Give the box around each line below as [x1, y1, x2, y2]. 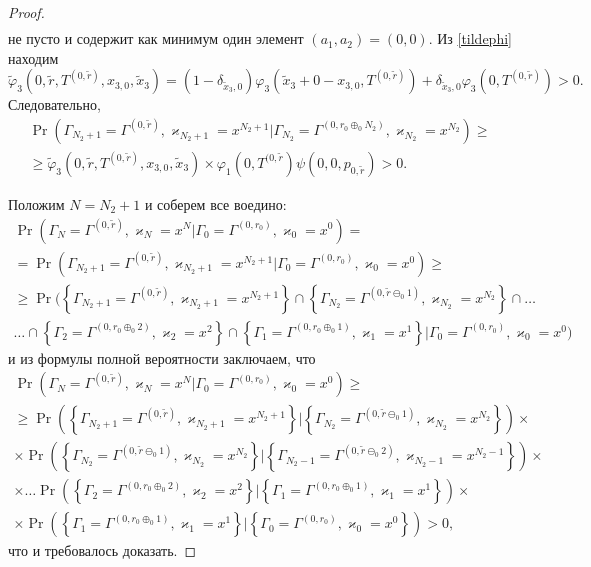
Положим [8, 193, 65, 214]
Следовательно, [8, 94, 101, 115]
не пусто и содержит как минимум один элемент [8, 28, 304, 49]
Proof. [8, 2, 45, 22]
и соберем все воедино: [144, 193, 287, 214]
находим [8, 47, 59, 68]
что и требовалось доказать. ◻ [8, 540, 197, 561]
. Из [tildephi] [428, 28, 512, 49]
